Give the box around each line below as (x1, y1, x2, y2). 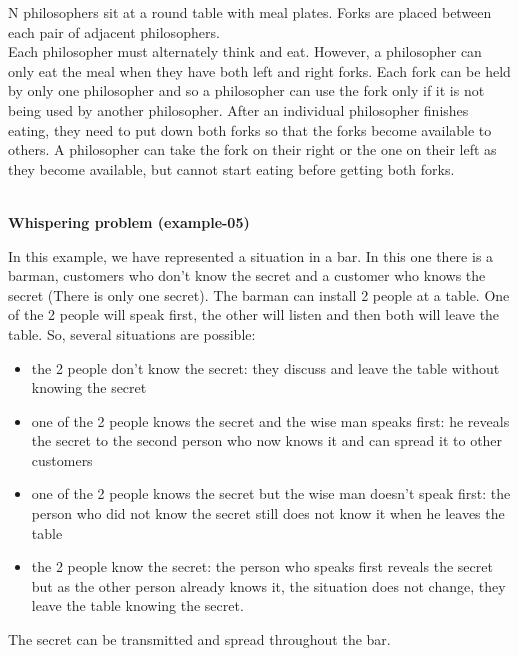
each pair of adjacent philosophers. (8, 21, 220, 42)
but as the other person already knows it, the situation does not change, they (31, 575, 506, 596)
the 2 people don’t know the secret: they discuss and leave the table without (31, 357, 500, 378)
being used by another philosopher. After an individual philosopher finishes (8, 99, 469, 120)
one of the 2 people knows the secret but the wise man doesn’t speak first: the (31, 483, 511, 504)
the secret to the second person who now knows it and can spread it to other (31, 430, 503, 451)
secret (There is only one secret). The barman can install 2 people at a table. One (8, 284, 510, 305)
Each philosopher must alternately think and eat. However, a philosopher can (8, 41, 482, 62)
